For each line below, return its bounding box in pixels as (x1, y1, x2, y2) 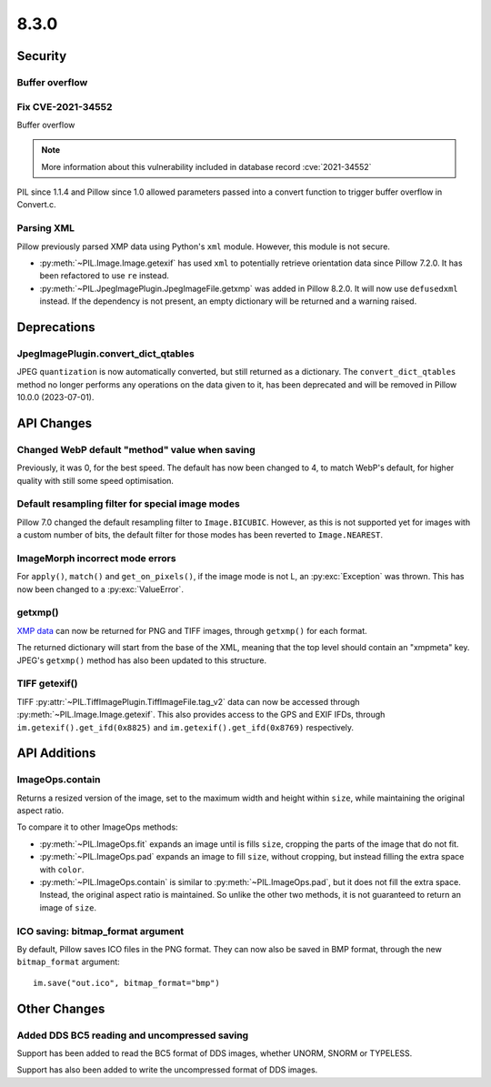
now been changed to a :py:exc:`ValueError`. (16, 583, 184, 595)
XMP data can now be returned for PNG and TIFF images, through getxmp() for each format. (16, 625, 367, 636)
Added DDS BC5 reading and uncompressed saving (16, 1029, 249, 1042)
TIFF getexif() (16, 678, 78, 690)
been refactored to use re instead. (39, 270, 170, 281)
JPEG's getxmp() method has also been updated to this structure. (16, 655, 267, 666)
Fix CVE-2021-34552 (16, 100, 113, 113)
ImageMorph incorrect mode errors (16, 551, 176, 564)
